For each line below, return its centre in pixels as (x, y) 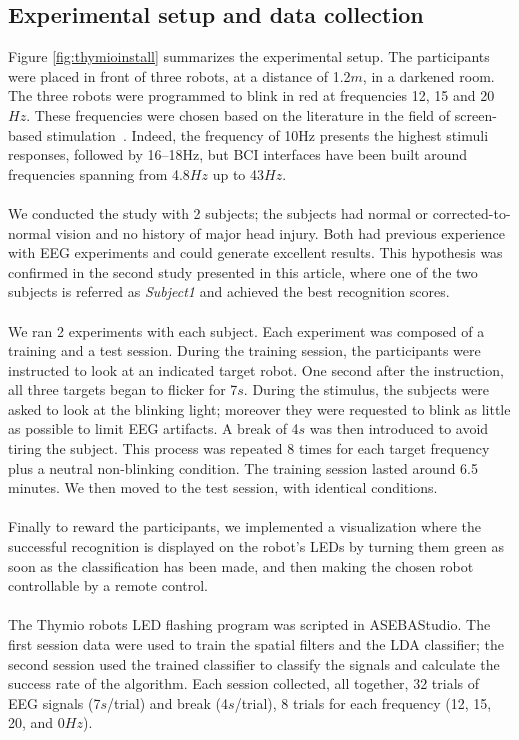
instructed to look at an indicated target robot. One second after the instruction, (256, 369)
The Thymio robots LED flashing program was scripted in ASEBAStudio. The (249, 624)
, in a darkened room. (428, 75)
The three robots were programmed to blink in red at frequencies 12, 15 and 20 (251, 95)
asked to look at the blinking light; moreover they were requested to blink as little (259, 408)
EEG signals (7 (54, 702)
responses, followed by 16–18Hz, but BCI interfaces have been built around (238, 154)
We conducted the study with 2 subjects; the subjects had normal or (218, 212)
